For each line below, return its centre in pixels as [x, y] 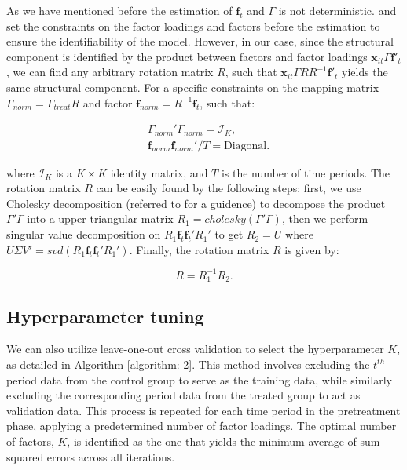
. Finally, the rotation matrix [199, 249]
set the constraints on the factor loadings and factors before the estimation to [193, 26]
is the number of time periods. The [306, 172]
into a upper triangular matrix [100, 219]
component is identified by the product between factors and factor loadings [187, 56]
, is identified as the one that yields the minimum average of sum [224, 441]
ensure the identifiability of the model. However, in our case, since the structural [200, 41]
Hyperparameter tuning [105, 316]
